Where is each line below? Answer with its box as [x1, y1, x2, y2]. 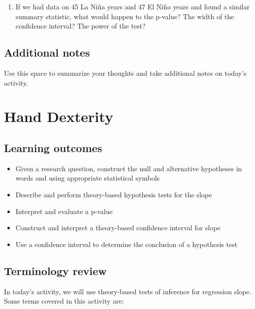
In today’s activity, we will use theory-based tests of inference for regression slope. [4, 286, 252, 296]
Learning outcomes [4, 140, 102, 155]
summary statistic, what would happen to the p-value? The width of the [15, 11, 234, 21]
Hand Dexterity [4, 106, 113, 126]
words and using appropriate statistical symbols [15, 173, 160, 183]
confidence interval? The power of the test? [15, 21, 146, 31]
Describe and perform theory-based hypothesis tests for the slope [15, 189, 212, 199]
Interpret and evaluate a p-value [15, 206, 113, 216]
